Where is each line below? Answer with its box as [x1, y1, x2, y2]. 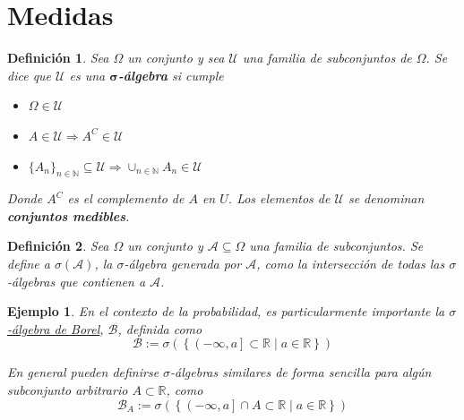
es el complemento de [67, 189, 185, 208]
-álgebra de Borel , [7, 319, 104, 338]
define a [7, 254, 50, 273]
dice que [7, 65, 52, 84]
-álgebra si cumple [117, 65, 224, 84]
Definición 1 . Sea [7, 48, 109, 67]
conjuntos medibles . [7, 206, 130, 225]
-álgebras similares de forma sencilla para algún [170, 363, 432, 381]
